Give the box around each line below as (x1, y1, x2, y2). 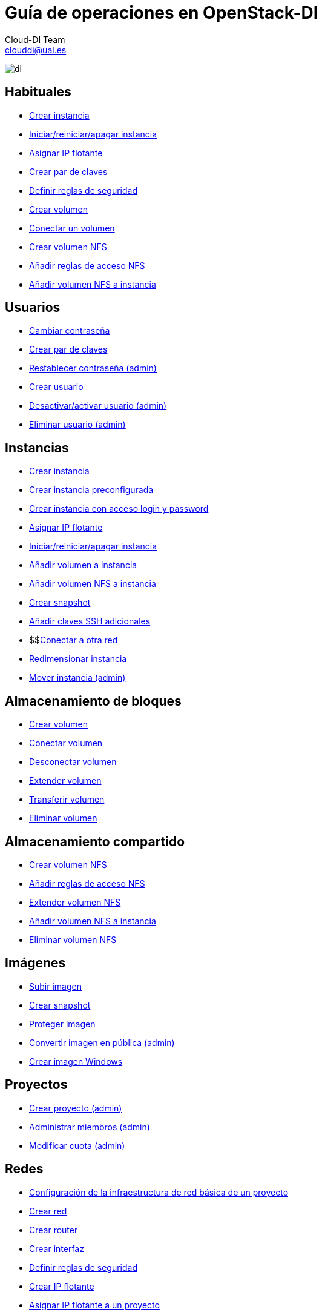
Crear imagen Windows (29, 1056, 123, 1067)
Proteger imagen (29, 1018, 96, 1029)
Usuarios (5, 300, 61, 316)
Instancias (5, 440, 69, 455)
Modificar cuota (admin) (29, 1140, 125, 1151)
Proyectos (5, 1077, 68, 1093)
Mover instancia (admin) (29, 672, 126, 683)
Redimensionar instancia (29, 654, 127, 664)
